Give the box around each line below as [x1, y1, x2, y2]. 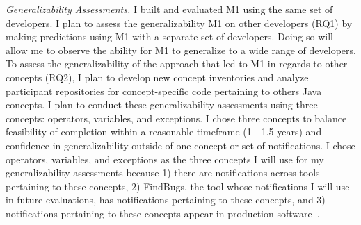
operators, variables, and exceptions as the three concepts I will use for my [6, 151, 324, 166]
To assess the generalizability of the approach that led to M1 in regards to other [6, 56, 348, 71]
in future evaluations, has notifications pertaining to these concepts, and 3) [6, 192, 326, 207]
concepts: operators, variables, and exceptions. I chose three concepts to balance [6, 110, 347, 125]
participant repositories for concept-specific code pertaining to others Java [6, 83, 322, 98]
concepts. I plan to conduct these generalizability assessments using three [6, 97, 318, 112]
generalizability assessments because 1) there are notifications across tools [6, 165, 320, 180]
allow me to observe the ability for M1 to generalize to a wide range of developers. [6, 42, 356, 57]
